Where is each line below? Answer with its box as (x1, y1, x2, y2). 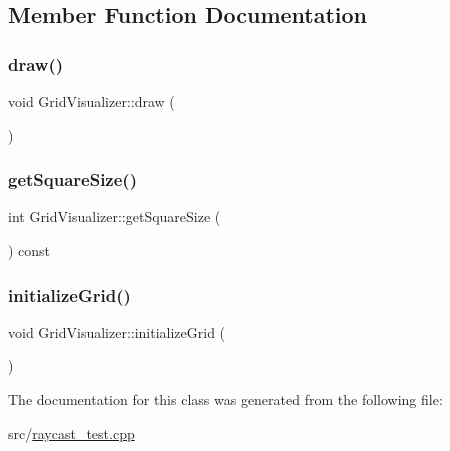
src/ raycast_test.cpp (8, 422, 135, 443)
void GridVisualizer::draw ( (8, 91, 175, 111)
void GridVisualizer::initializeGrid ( (8, 321, 226, 342)
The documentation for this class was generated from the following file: (8, 389, 443, 409)
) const (8, 240, 51, 260)
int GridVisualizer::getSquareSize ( (8, 206, 221, 227)
